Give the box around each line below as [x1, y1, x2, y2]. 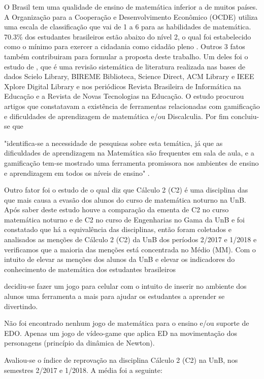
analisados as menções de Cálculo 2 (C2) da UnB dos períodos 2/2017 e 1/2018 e [4, 234, 257, 245]
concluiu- [231, 110, 259, 121]
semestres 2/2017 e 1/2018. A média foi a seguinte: [4, 364, 162, 375]
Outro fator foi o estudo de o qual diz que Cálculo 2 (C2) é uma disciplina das [4, 184, 248, 195]
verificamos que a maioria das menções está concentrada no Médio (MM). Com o [4, 244, 256, 254]
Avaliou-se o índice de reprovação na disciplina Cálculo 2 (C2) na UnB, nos [4, 355, 238, 365]
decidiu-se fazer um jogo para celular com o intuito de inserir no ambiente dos [4, 281, 247, 291]
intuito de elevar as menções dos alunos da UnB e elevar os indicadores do [4, 254, 235, 264]
